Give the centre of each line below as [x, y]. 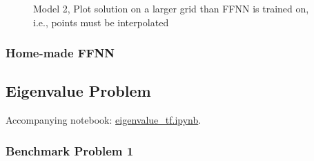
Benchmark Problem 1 [70, 150]
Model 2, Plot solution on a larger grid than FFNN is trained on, [171, 8]
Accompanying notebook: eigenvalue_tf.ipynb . [104, 120]
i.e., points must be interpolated [101, 22]
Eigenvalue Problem [78, 91]
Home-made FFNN [60, 53]
